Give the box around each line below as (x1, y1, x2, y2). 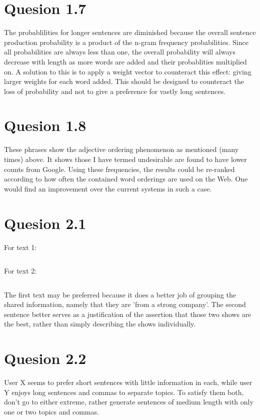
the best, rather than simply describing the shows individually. (4, 318, 196, 329)
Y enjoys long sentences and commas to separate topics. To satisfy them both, (4, 386, 244, 397)
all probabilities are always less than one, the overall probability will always (4, 46, 235, 57)
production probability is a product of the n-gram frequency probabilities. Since (4, 36, 248, 47)
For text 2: (4, 265, 37, 276)
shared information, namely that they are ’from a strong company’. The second (4, 299, 246, 309)
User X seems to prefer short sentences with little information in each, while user (4, 377, 252, 387)
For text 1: (4, 241, 37, 252)
